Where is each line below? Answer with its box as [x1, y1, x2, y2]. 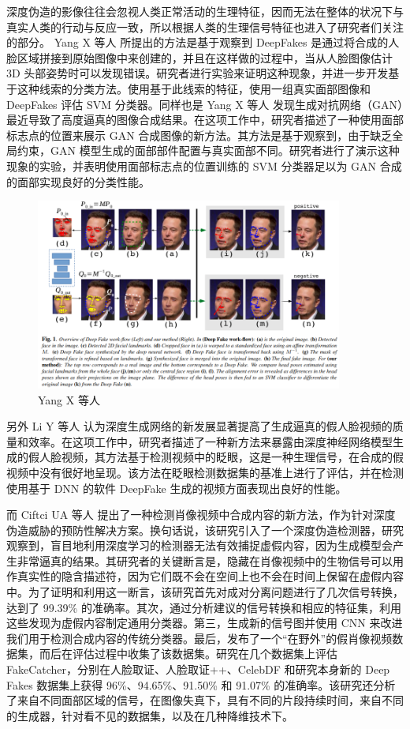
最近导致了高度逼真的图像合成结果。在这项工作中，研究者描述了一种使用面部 [6, 111, 404, 128]
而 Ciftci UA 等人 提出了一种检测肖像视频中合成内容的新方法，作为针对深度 [6, 506, 396, 523]
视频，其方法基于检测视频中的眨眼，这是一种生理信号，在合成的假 [61, 449, 404, 465]
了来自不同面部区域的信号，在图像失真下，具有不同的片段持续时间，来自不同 [6, 692, 404, 708]
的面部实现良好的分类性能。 [6, 173, 150, 190]
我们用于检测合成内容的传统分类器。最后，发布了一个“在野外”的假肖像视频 [6, 629, 393, 646]
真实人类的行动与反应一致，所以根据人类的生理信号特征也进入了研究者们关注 [6, 18, 404, 35]
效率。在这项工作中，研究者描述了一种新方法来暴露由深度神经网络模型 [28, 433, 393, 449]
